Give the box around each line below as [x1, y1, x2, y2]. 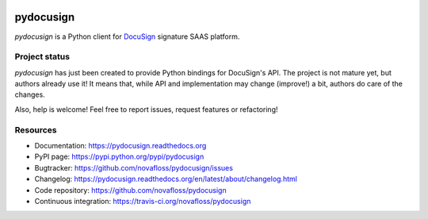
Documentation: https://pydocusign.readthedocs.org [34, 140, 207, 150]
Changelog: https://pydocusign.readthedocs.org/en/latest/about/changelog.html [34, 175, 297, 184]
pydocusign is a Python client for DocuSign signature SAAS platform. [14, 32, 240, 41]
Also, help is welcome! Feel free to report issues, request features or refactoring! [14, 104, 278, 114]
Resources [14, 124, 57, 135]
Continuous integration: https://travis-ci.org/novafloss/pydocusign [34, 196, 251, 206]
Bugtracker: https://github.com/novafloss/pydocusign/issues [34, 163, 234, 172]
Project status [14, 52, 71, 63]
